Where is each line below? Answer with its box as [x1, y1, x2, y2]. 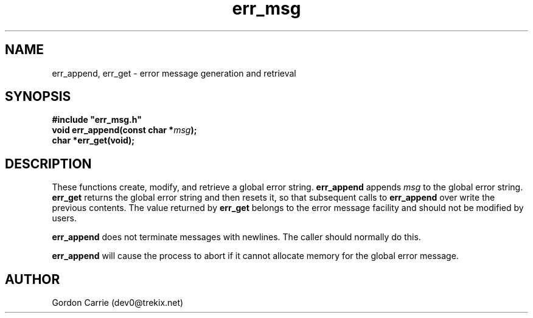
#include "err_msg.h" [52, 114, 142, 125]
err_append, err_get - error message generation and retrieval [52, 67, 296, 78]
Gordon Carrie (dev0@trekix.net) [52, 297, 184, 308]
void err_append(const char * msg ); [52, 125, 197, 136]
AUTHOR [5, 271, 60, 287]
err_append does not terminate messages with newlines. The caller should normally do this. [52, 232, 421, 243]
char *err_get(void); [52, 135, 135, 146]
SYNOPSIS [5, 89, 71, 105]
